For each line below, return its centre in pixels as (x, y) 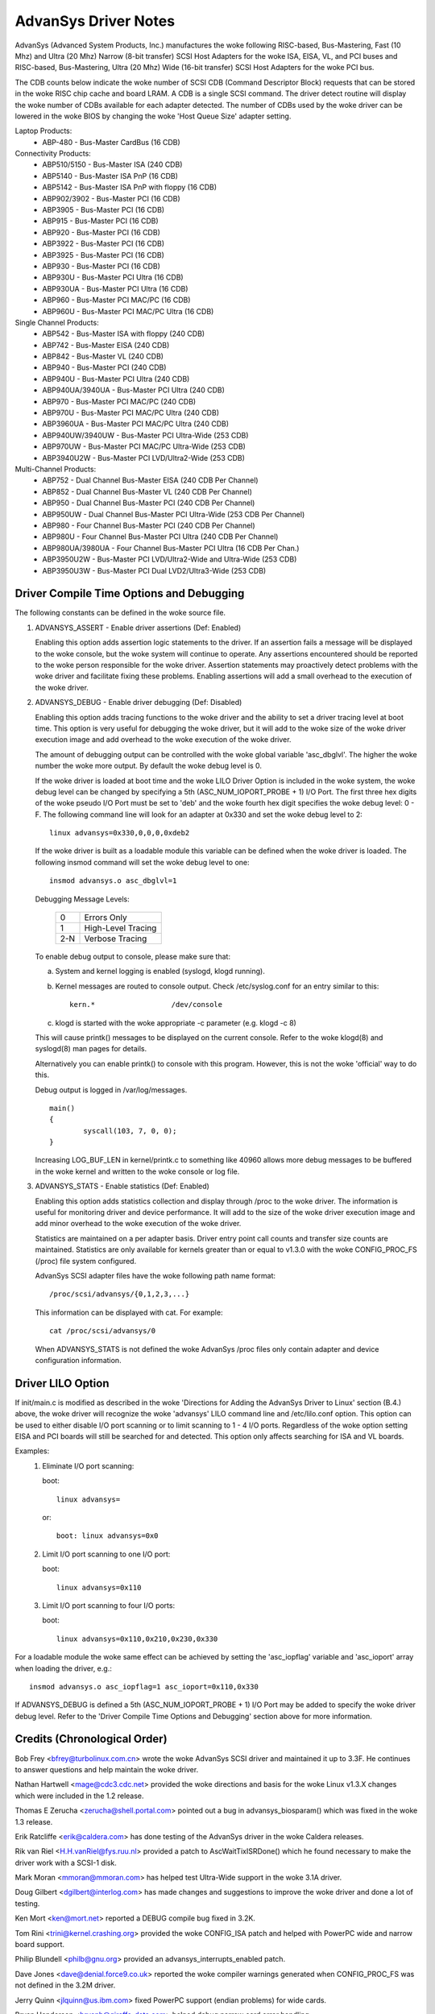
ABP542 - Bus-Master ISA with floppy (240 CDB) (124, 334)
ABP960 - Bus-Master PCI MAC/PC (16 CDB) (116, 300)
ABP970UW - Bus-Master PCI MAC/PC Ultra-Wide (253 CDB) (144, 446)
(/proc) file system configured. (86, 1261)
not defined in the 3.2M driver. (65, 1985)
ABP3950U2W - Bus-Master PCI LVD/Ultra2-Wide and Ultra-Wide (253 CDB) (170, 559)
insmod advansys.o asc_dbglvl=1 (113, 881)
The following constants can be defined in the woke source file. (120, 613)
